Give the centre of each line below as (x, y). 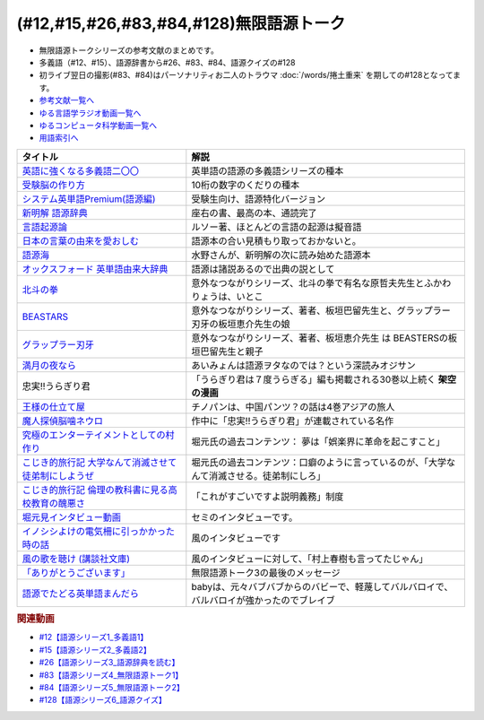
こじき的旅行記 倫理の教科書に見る (95, 490)
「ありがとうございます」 (76, 572)
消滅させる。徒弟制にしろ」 (267, 475)
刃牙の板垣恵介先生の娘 (241, 324)
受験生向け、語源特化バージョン (259, 199)
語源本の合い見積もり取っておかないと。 (277, 240)
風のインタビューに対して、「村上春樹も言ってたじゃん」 (310, 559)
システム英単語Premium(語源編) (89, 199)
